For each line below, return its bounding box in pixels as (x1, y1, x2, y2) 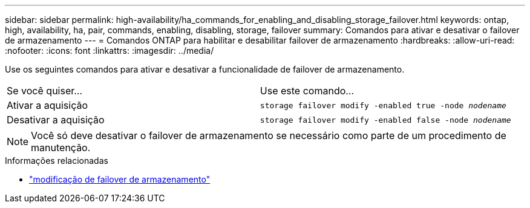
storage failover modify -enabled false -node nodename (260, 115, 511, 125)
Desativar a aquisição (7, 114, 105, 126)
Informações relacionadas (5, 155, 108, 166)
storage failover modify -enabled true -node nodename (260, 100, 506, 110)
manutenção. (31, 141, 91, 154)
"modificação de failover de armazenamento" (29, 174, 211, 184)
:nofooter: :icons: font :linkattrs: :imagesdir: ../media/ (5, 45, 214, 56)
